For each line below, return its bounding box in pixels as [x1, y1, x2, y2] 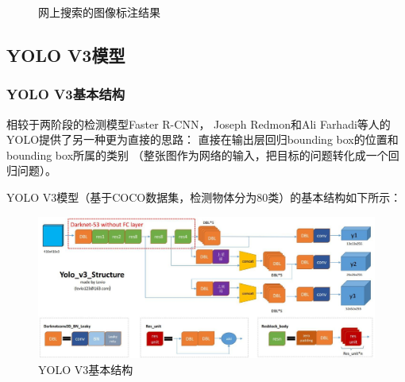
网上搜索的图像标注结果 [38, 4, 160, 20]
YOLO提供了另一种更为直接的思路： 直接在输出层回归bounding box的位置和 [6, 131, 399, 148]
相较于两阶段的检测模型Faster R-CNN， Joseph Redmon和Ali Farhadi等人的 [6, 115, 391, 132]
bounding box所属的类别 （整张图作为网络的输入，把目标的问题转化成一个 [6, 146, 388, 163]
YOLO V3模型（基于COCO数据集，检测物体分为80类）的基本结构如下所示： [6, 188, 402, 205]
